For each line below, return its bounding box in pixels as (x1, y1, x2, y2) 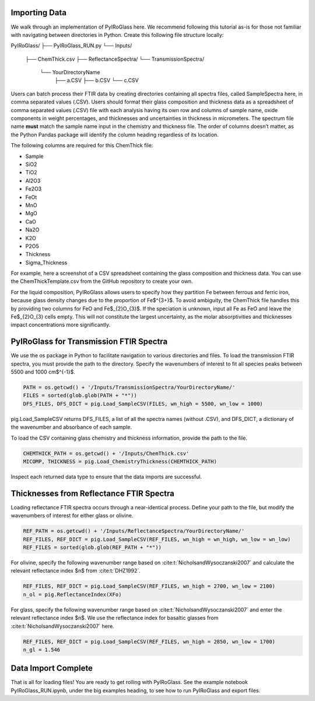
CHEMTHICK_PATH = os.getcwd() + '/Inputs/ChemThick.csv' (23, 450, 190, 457)
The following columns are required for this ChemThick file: (10, 142, 153, 149)
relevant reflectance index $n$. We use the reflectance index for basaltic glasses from (10, 614, 219, 621)
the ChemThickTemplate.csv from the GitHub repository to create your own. (10, 278, 193, 285)
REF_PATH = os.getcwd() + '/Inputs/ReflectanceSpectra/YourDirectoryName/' (23, 528, 245, 534)
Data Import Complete (10, 664, 93, 674)
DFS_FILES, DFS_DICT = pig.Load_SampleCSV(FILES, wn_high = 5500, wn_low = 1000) (23, 400, 264, 407)
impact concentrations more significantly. (10, 322, 111, 329)
